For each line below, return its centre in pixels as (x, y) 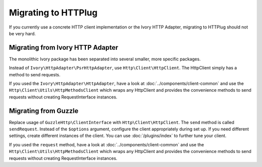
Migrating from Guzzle (44, 111)
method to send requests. (35, 74)
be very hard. (22, 33)
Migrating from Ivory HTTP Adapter (64, 48)
